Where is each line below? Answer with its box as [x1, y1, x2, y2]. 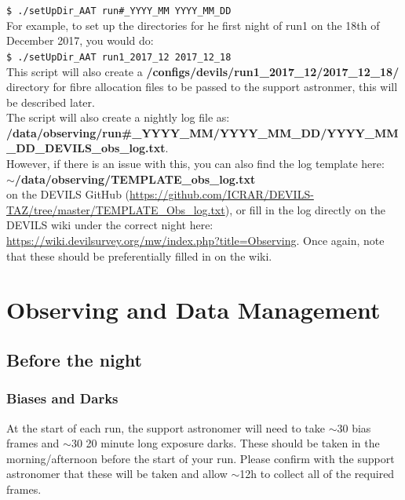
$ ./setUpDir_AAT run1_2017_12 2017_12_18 [6, 51, 232, 63]
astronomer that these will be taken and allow [6, 465, 228, 482]
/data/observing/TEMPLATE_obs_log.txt [14, 170, 256, 187]
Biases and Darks [6, 389, 119, 408]
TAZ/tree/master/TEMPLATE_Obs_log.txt [6, 201, 225, 217]
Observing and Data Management [6, 294, 381, 326]
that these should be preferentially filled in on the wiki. [6, 247, 272, 264]
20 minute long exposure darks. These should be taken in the [86, 435, 380, 451]
